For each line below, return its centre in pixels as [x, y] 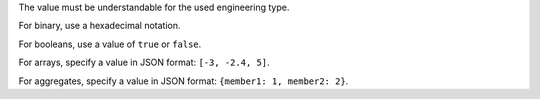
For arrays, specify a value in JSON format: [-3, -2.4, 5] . [144, 62]
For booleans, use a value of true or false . [110, 44]
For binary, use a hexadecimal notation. [99, 26]
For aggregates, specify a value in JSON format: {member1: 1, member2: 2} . [183, 81]
